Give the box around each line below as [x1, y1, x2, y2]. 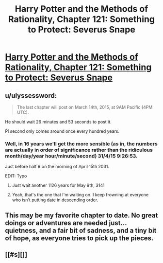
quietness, [5, 226, 38, 234]
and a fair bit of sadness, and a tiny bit [39, 226, 157, 234]
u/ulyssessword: [5, 91, 57, 100]
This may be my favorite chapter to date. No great [5, 211, 158, 219]
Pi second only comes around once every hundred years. [5, 128, 120, 134]
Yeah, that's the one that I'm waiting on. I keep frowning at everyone [12, 192, 149, 198]
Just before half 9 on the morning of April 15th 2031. [5, 164, 110, 170]
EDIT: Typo [5, 173, 27, 179]
